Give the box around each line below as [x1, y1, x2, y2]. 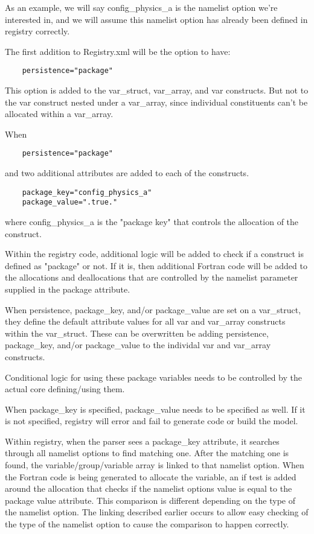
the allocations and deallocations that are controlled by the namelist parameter [5, 271, 298, 284]
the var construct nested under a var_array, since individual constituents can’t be [5, 95, 308, 108]
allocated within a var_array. [5, 107, 114, 120]
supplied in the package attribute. [5, 282, 130, 295]
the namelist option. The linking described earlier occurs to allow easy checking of [5, 506, 309, 518]
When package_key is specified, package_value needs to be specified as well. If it [5, 402, 306, 415]
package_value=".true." [22, 198, 118, 207]
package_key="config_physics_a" [22, 188, 152, 197]
